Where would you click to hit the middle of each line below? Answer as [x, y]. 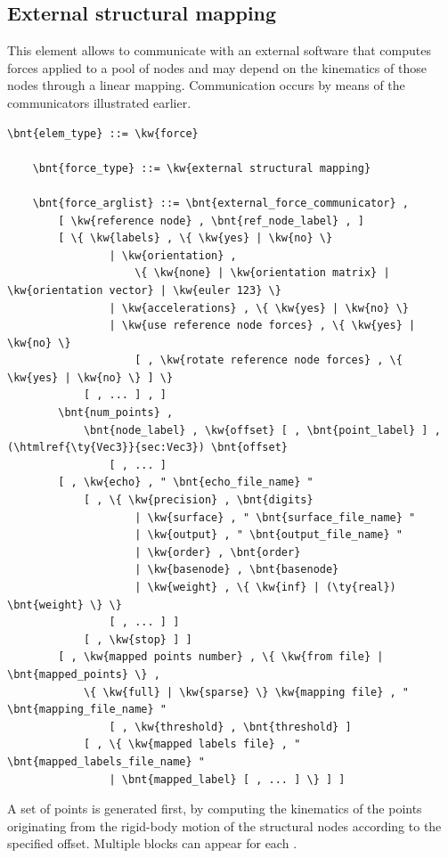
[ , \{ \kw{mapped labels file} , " [192, 744]
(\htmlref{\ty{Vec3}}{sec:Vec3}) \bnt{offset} [147, 448]
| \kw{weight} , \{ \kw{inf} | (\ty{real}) [265, 588]
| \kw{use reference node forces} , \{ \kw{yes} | [262, 326]
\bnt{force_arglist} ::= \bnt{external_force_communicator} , [221, 203]
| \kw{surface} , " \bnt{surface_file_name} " [275, 517]
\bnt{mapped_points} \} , [84, 674]
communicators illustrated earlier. [99, 102]
